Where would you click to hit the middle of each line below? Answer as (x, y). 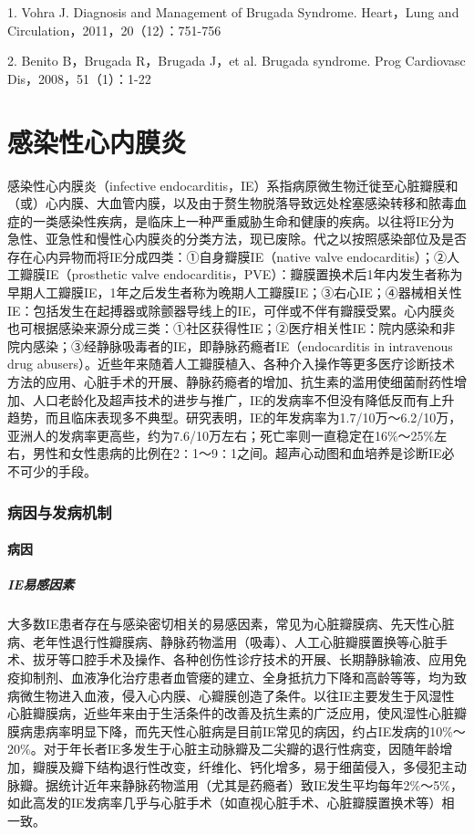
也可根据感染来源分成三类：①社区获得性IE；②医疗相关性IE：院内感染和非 (232, 328)
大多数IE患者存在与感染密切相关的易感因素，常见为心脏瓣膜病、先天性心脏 (231, 624)
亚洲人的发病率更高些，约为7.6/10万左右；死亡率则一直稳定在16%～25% (221, 435)
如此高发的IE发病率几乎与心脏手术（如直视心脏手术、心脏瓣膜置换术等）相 (231, 803)
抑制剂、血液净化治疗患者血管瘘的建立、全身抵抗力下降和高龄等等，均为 (237, 677)
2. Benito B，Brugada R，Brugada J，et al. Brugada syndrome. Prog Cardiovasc (237, 61)
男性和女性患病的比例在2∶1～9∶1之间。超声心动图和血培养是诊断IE (237, 453)
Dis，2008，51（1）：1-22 (79, 78)
